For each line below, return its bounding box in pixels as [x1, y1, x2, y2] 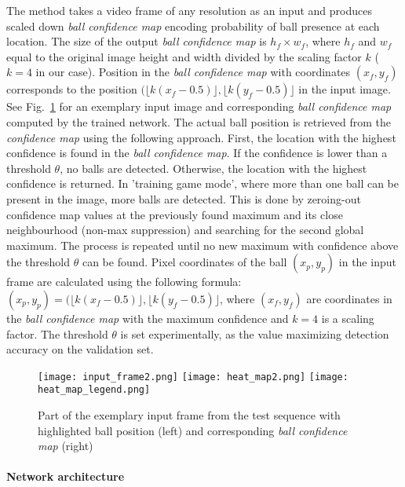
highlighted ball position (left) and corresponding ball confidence [38, 422, 348, 438]
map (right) [38, 438, 93, 454]
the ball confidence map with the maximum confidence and [6, 309, 289, 326]
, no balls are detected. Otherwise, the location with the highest [60, 159, 367, 176]
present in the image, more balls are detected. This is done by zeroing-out [6, 190, 361, 207]
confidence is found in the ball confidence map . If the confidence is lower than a [6, 145, 388, 161]
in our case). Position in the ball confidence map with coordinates [35, 64, 351, 80]
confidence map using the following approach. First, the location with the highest [6, 129, 396, 145]
